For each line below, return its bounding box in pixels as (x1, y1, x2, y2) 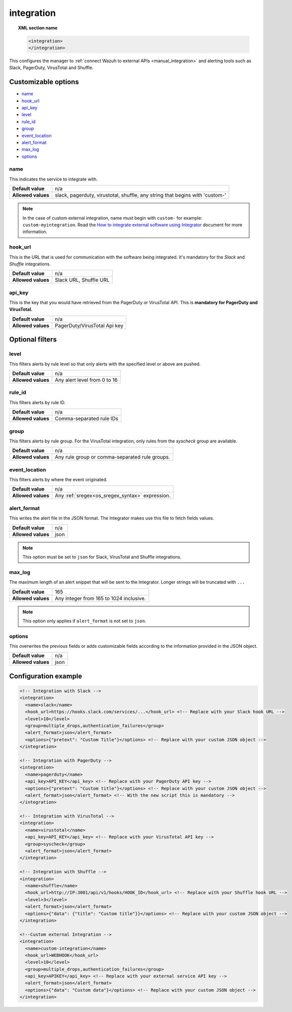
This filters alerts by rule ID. (9, 399, 66, 405)
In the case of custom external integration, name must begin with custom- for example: (22, 215, 202, 221)
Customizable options (9, 78, 79, 86)
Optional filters (9, 336, 57, 344)
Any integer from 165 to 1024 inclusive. (55, 594, 146, 601)
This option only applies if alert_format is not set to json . (22, 618, 146, 624)
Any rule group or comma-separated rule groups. (55, 454, 170, 461)
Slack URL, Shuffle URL (55, 276, 109, 283)
